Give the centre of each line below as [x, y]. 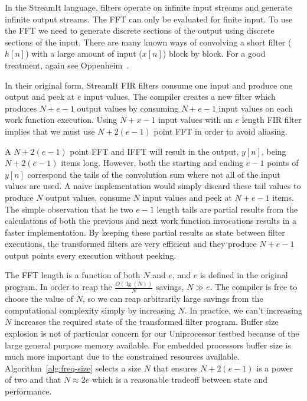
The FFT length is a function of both [73, 275]
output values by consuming [128, 108]
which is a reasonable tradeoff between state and [179, 379]
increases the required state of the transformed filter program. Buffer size [146, 322]
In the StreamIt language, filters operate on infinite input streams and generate [148, 7]
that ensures [175, 368]
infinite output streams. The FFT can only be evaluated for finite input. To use [149, 19]
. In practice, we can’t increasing [243, 310]
